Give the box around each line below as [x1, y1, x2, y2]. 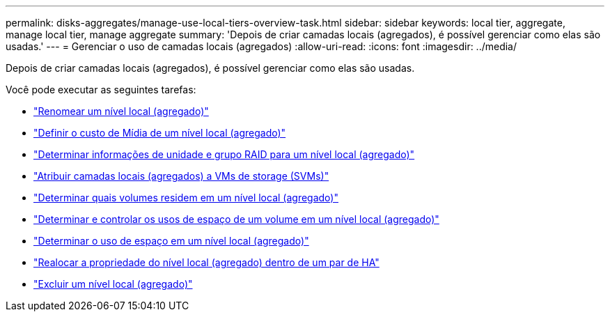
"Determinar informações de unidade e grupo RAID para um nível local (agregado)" [33, 148, 415, 160]
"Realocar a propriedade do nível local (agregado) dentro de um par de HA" [33, 256, 380, 268]
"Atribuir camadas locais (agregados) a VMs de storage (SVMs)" [33, 170, 329, 182]
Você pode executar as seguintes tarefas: [6, 84, 196, 95]
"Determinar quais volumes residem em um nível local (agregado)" [33, 192, 338, 203]
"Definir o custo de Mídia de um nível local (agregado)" [33, 127, 286, 139]
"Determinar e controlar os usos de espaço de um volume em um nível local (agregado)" [33, 213, 439, 225]
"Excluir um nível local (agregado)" [33, 278, 193, 290]
